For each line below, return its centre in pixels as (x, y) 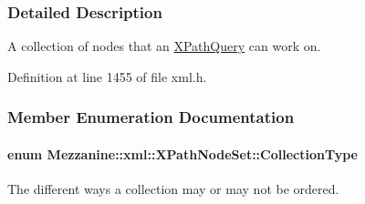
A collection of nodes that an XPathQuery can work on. (164, 46)
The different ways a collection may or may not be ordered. (173, 189)
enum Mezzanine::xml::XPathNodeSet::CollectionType (182, 153)
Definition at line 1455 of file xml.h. (107, 76)
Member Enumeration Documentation (151, 117)
